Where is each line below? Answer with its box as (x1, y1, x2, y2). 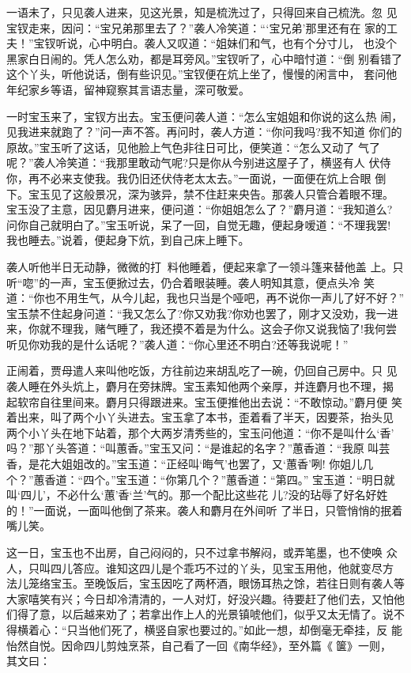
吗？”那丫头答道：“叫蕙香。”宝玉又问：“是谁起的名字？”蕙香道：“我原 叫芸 (6, 440, 390, 456)
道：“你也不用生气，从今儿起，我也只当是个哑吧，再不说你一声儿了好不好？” (6, 289, 405, 306)
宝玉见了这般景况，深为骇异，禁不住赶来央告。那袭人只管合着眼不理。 (28, 185, 394, 202)
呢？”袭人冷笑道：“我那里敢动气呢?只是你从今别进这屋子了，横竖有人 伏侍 (6, 154, 391, 171)
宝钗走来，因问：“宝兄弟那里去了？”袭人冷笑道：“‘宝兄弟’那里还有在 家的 (6, 19, 387, 36)
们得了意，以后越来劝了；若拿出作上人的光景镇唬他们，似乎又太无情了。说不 (6, 606, 405, 622)
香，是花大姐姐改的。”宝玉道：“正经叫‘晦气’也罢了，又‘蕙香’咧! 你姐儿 (6, 456, 363, 472)
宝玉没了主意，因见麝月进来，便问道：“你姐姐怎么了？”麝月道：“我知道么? (6, 201, 393, 217)
